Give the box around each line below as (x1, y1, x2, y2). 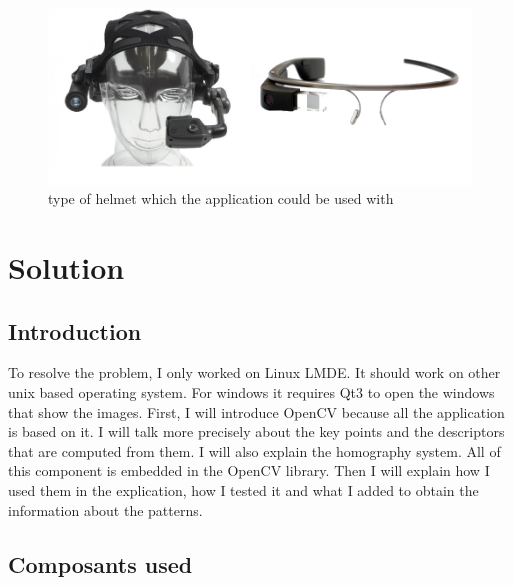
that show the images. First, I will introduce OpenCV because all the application (8, 401, 505, 422)
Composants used (8, 548, 193, 579)
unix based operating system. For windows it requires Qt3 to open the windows (8, 381, 495, 402)
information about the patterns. (8, 499, 203, 520)
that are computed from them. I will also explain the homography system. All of (8, 440, 501, 461)
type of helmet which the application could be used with (48, 188, 394, 209)
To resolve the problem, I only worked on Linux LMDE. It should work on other (8, 362, 501, 383)
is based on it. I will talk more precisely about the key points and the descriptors (8, 421, 505, 442)
